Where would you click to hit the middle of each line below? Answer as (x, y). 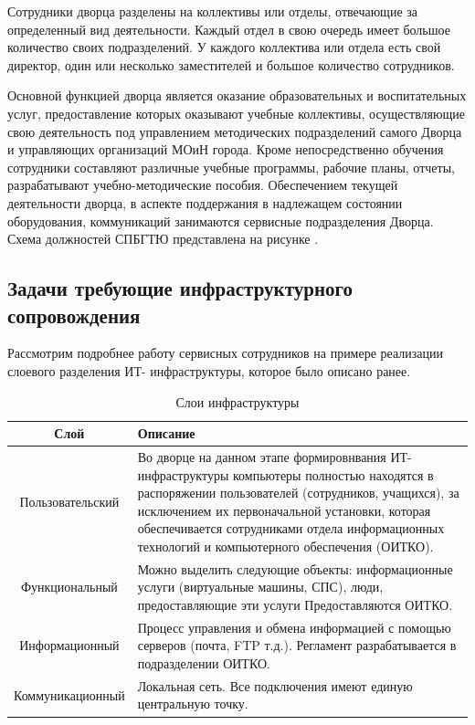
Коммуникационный (69, 694)
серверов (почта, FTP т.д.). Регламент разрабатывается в (297, 645)
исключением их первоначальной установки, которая (284, 510)
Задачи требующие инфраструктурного (180, 288)
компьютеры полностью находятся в (333, 474)
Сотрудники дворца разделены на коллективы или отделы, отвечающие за (212, 11)
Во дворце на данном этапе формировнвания (262, 456)
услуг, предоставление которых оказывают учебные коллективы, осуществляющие (236, 113)
